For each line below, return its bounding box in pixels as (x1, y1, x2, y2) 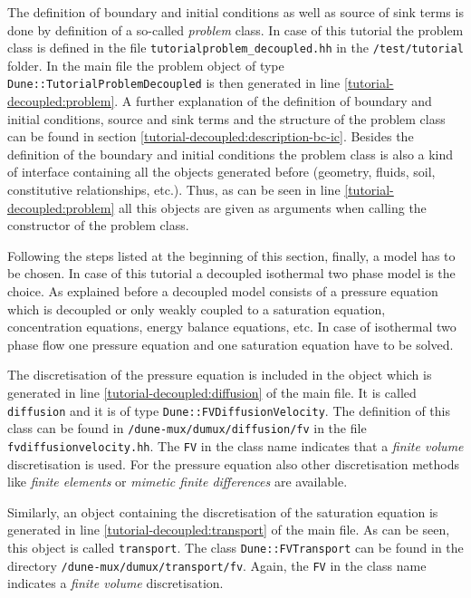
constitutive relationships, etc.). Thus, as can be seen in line (7, 180, 341, 199)
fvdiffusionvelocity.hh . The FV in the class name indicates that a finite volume (7, 436, 464, 455)
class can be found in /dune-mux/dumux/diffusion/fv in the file (7, 419, 367, 438)
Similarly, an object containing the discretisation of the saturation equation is (7, 502, 438, 521)
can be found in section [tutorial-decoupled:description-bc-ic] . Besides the (7, 127, 414, 146)
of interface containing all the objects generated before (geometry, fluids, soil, (7, 162, 436, 181)
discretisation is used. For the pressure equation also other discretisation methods (7, 454, 459, 473)
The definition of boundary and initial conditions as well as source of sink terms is (7, 3, 464, 21)
